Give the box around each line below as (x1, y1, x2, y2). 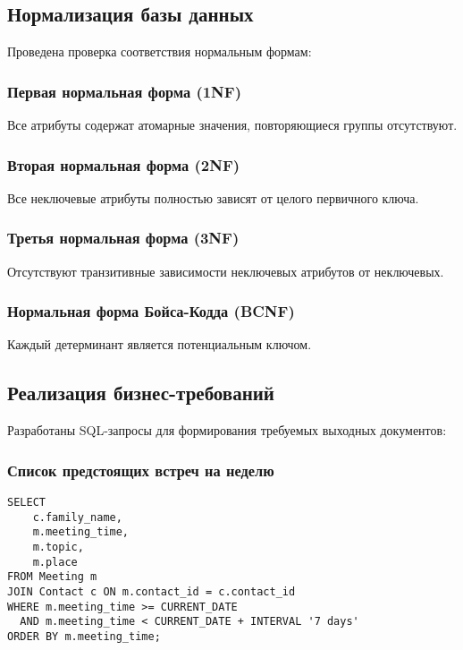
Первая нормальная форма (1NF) (7, 80, 242, 102)
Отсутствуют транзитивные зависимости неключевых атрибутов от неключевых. (7, 261, 444, 280)
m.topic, (32, 541, 84, 554)
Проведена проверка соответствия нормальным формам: (7, 42, 312, 61)
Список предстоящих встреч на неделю (7, 458, 274, 481)
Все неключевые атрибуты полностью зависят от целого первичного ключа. (7, 188, 419, 207)
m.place (32, 555, 78, 569)
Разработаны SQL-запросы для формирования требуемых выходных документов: (7, 421, 447, 440)
